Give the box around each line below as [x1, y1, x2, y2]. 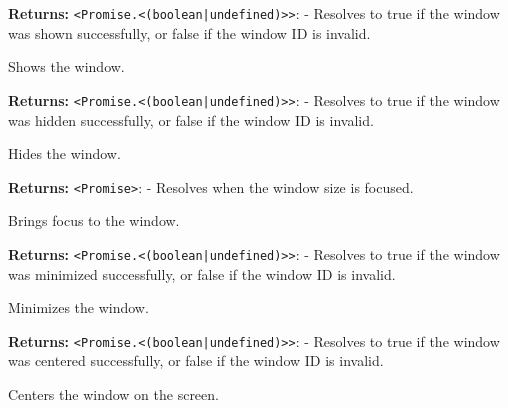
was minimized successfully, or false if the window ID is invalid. [8, 263, 396, 284]
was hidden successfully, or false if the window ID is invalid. [8, 109, 374, 130]
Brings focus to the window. [8, 210, 180, 231]
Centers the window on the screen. [8, 384, 219, 405]
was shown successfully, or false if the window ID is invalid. [8, 22, 371, 43]
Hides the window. [8, 143, 121, 164]
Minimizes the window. [8, 297, 149, 318]
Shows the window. [8, 56, 125, 77]
